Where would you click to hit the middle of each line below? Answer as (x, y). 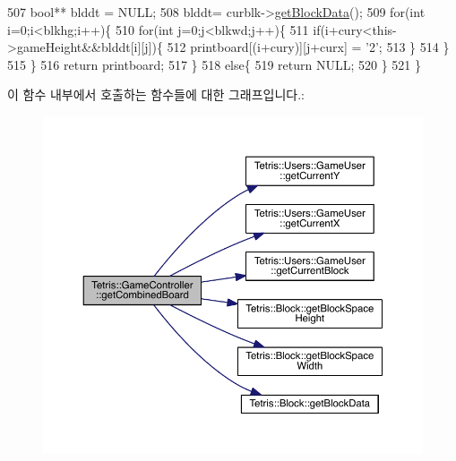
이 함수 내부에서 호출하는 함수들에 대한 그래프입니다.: (156, 94)
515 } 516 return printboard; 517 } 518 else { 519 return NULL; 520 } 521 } (214, 64)
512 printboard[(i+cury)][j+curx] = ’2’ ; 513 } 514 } (308, 47)
